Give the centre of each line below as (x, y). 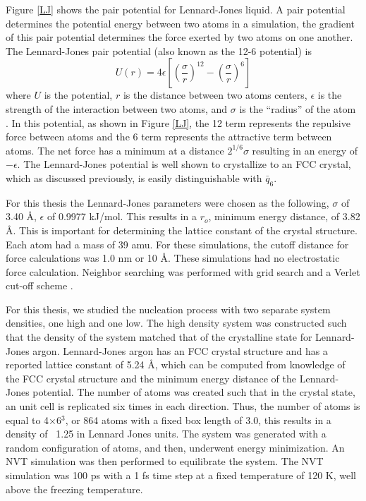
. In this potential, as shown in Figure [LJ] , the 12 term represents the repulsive (178, 122)
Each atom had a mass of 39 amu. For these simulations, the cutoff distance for (177, 244)
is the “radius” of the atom (298, 108)
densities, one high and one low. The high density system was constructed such (176, 323)
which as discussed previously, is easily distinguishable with (134, 177)
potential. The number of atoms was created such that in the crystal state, (194, 392)
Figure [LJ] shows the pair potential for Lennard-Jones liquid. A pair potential (176, 9)
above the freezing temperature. (74, 489)
